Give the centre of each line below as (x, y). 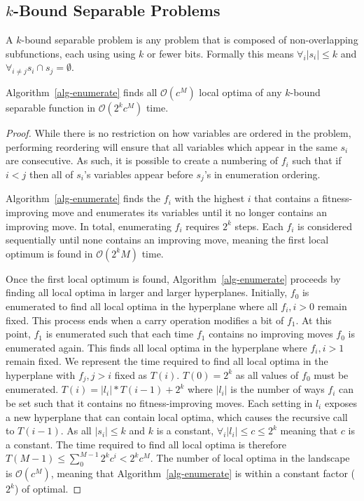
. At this (314, 320)
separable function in (51, 108)
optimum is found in (49, 253)
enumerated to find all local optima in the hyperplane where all (142, 306)
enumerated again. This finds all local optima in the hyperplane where (156, 347)
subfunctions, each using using (71, 53)
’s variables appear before (138, 174)
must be (331, 374)
